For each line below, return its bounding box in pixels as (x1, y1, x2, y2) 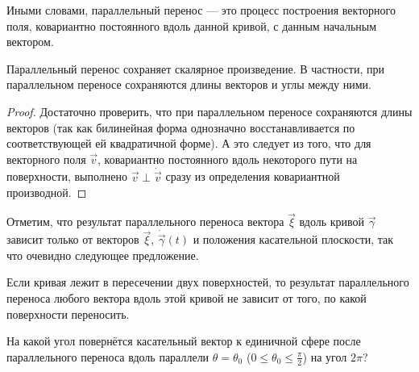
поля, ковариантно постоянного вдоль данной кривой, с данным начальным (6, 17, 377, 34)
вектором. (6, 33, 54, 50)
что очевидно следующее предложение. (6, 246, 199, 263)
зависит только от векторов (6, 231, 139, 248)
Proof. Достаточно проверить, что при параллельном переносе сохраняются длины (6, 102, 413, 119)
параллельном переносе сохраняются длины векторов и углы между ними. (6, 76, 371, 93)
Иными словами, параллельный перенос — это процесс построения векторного (6, 2, 396, 18)
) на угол (302, 348, 347, 365)
